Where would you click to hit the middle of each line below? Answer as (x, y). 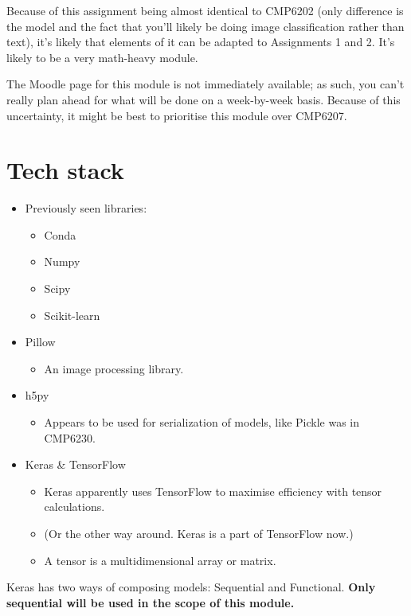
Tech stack (65, 170)
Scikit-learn (72, 315)
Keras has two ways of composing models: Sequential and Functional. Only (191, 587)
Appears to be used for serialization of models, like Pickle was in (202, 422)
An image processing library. (114, 368)
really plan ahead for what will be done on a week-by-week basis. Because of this (204, 99)
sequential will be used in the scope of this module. (151, 602)
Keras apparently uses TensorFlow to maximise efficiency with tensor (213, 491)
